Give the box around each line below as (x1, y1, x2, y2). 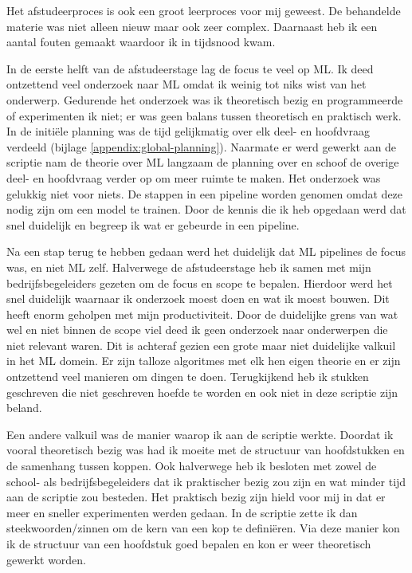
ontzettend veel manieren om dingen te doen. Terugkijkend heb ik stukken (6, 368, 369, 385)
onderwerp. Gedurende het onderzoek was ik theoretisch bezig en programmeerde (6, 91, 403, 108)
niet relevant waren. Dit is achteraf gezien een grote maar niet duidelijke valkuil (6, 336, 396, 353)
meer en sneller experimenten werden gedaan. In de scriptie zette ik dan (6, 504, 358, 520)
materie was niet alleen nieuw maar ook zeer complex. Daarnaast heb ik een (6, 18, 378, 34)
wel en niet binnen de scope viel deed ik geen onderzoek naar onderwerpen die (6, 321, 388, 338)
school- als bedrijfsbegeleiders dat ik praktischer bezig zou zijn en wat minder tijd (6, 473, 406, 489)
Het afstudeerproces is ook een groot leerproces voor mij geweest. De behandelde (6, 2, 401, 18)
